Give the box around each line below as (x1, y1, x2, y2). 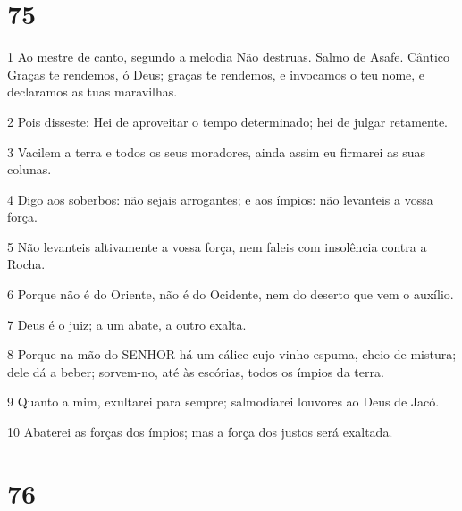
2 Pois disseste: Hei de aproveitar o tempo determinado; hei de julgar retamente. (7, 112, 448, 130)
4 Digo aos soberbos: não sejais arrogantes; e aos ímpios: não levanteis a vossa (7, 189, 433, 208)
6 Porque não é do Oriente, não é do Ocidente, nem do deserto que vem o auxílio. (7, 285, 454, 304)
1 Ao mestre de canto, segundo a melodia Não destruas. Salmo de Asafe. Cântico (7, 47, 450, 66)
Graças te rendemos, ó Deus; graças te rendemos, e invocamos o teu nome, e (7, 64, 425, 83)
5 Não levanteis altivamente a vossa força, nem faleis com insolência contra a (7, 237, 427, 255)
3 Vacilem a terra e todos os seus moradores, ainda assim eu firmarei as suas (7, 142, 425, 161)
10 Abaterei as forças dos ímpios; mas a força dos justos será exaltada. (7, 423, 393, 441)
